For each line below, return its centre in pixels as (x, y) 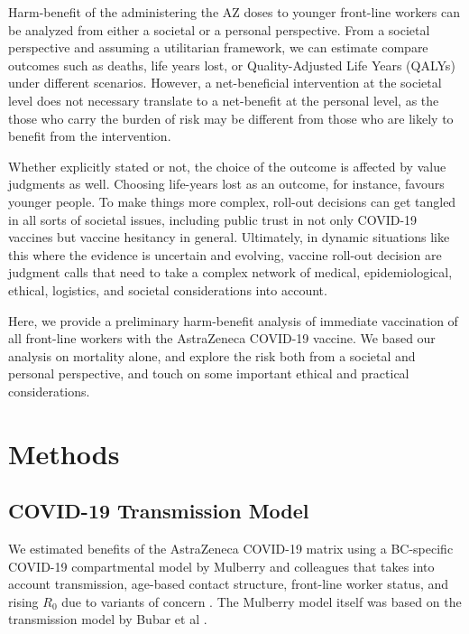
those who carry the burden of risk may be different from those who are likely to (231, 118)
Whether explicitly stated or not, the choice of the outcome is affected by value (227, 166)
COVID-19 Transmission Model (159, 511)
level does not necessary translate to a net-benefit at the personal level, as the (224, 100)
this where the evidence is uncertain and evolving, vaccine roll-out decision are (225, 254)
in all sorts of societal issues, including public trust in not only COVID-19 (213, 219)
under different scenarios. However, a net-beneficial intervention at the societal (225, 83)
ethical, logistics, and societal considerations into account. (168, 289)
